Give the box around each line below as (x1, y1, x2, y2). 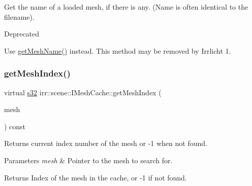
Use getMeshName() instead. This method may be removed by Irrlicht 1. (4, 45, 231, 56)
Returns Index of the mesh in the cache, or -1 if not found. (4, 172, 187, 182)
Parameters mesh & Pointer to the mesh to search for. (4, 155, 173, 165)
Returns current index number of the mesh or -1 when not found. (4, 138, 207, 148)
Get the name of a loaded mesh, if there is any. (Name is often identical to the (4, 2, 248, 12)
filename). (4, 11, 35, 22)
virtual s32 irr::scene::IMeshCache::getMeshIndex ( (4, 87, 162, 97)
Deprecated (4, 28, 40, 39)
